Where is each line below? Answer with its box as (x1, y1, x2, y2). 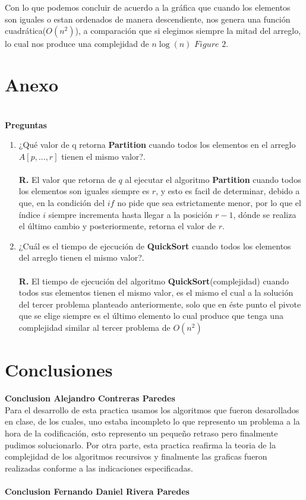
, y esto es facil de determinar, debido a (156, 185, 300, 197)
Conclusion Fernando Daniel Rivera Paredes (5, 485, 190, 497)
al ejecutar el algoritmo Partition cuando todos (125, 173, 301, 185)
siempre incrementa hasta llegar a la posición (48, 208, 213, 220)
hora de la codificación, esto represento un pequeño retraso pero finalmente (5, 426, 278, 439)
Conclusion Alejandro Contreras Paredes (5, 392, 175, 404)
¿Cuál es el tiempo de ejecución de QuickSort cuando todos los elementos (18, 239, 291, 252)
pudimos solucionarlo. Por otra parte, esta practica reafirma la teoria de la (5, 438, 276, 451)
